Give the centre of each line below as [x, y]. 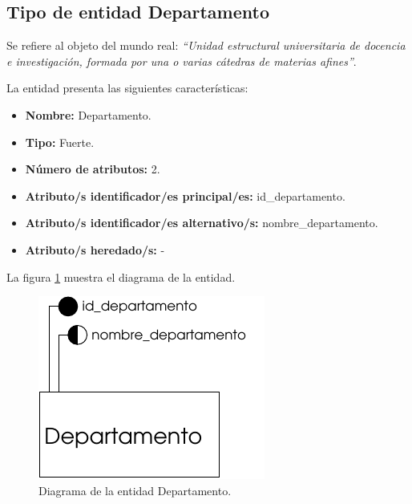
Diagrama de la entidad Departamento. [135, 490]
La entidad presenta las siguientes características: [127, 88]
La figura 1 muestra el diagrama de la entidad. [121, 276]
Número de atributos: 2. [93, 169]
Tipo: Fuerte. [60, 142]
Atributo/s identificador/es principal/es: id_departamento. [185, 195]
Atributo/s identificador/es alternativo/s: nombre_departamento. [202, 223]
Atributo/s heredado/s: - [95, 249]
